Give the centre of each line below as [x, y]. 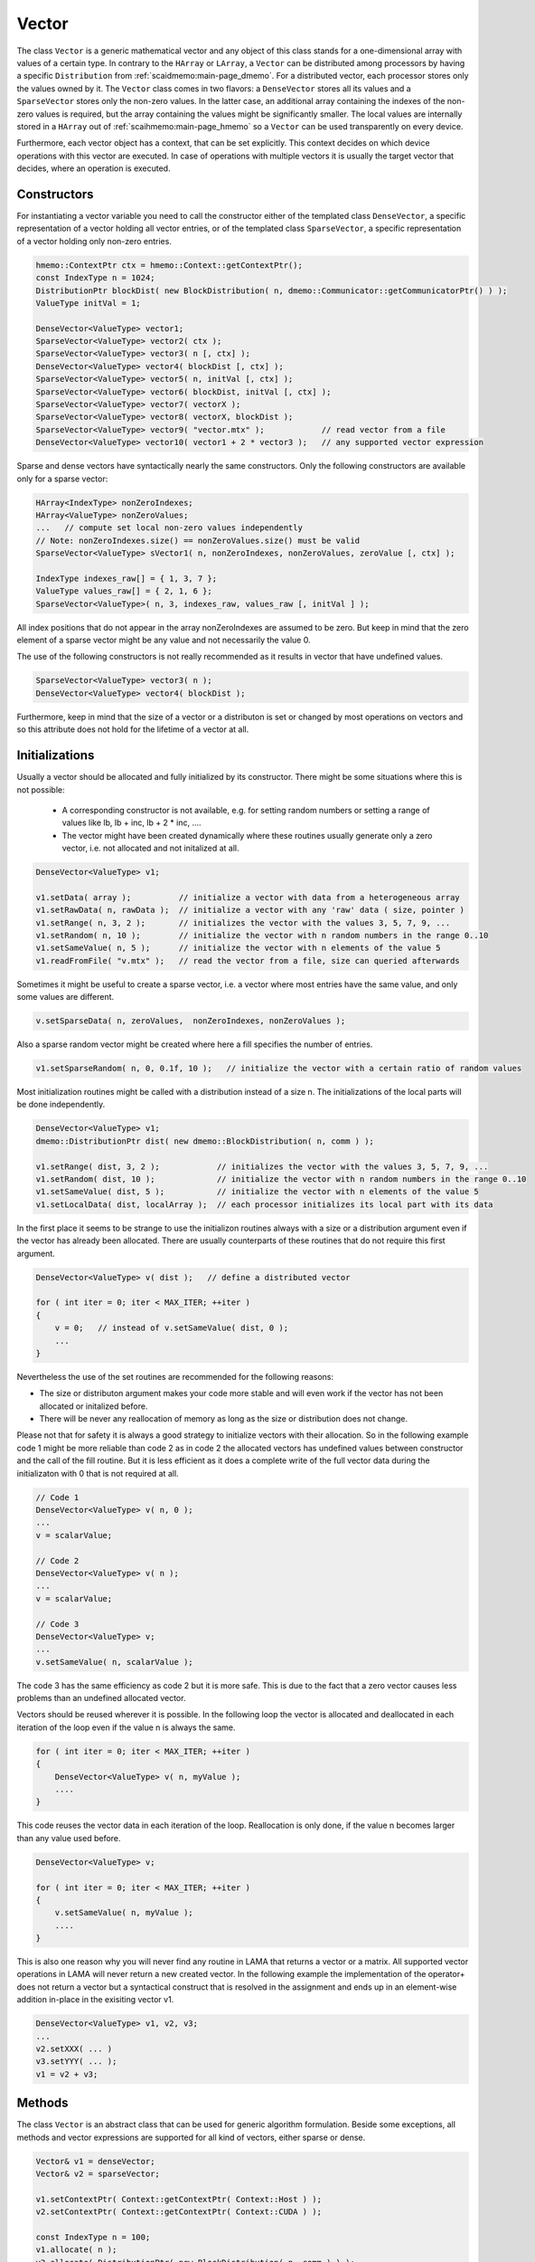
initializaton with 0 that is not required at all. [98, 1473]
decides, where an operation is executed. [94, 168]
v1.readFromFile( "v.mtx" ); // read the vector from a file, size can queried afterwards [248, 960]
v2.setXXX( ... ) [74, 2049]
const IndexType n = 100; [93, 2238]
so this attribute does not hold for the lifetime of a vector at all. [133, 729]
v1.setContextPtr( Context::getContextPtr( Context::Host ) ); [179, 2199]
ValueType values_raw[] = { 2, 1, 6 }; [124, 591]
